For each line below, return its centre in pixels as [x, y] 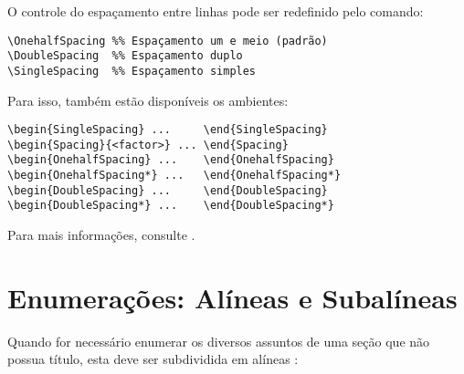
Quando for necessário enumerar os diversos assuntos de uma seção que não [219, 341]
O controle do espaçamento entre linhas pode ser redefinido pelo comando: [216, 11]
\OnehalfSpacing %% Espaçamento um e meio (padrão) [168, 41]
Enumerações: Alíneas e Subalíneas [232, 297]
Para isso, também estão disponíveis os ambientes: [148, 100]
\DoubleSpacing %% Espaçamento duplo [125, 56]
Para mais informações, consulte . [101, 235]
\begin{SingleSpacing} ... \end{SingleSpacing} [168, 130]
